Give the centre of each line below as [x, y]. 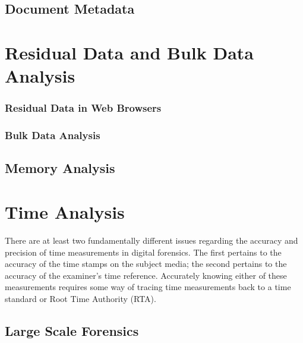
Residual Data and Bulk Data [130, 52]
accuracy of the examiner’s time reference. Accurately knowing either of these [146, 275]
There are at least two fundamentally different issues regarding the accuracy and [151, 240]
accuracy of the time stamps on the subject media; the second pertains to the [146, 264]
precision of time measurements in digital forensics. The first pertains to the [143, 252]
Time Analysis [65, 212]
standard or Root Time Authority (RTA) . [81, 298]
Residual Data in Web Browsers [83, 108]
